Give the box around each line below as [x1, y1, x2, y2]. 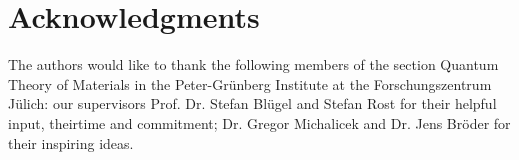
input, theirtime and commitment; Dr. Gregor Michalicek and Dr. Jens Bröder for [8, 112, 511, 133]
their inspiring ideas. [8, 132, 134, 153]
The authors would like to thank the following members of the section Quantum [8, 54, 499, 75]
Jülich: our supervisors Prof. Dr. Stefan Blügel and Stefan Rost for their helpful [8, 93, 497, 114]
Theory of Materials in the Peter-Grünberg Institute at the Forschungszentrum [8, 73, 492, 94]
